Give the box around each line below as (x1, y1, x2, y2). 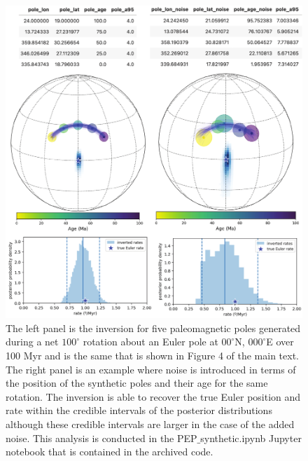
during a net (6, 334, 59, 349)
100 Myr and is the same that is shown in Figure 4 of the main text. (6, 348, 300, 363)
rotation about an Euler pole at (83, 334, 218, 349)
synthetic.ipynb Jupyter (200, 430, 302, 445)
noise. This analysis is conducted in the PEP (6, 430, 197, 445)
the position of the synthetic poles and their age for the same (6, 376, 268, 390)
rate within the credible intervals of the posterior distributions (6, 403, 272, 418)
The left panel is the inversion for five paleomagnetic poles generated (6, 320, 301, 335)
